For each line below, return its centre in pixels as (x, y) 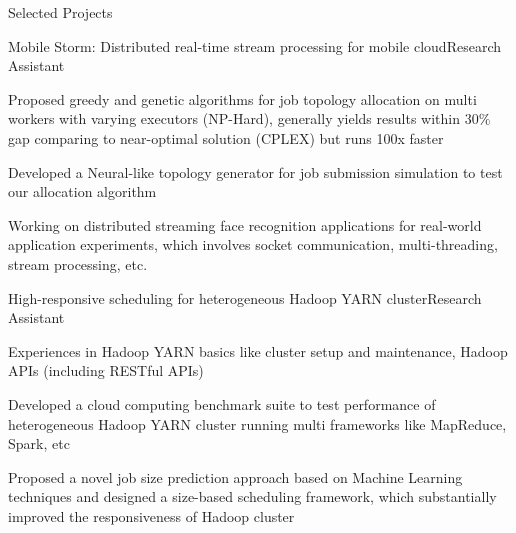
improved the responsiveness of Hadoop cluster (151, 515)
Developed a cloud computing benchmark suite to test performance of (222, 403)
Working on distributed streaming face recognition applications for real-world (245, 224)
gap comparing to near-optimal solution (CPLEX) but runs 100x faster (226, 137)
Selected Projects (60, 12)
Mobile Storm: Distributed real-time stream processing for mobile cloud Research (254, 45)
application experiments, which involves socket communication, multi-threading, (253, 244)
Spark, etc (39, 443)
